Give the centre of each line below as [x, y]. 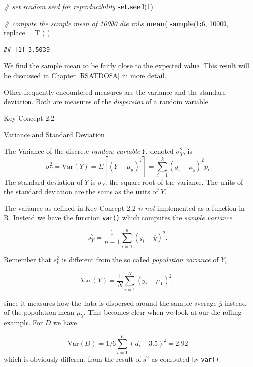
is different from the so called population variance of [140, 260]
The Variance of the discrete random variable [72, 151]
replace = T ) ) [27, 33]
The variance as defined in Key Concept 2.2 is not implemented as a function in [124, 208]
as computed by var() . [186, 358]
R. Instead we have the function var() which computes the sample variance [118, 217]
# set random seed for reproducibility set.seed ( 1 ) [79, 6]
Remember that [28, 260]
